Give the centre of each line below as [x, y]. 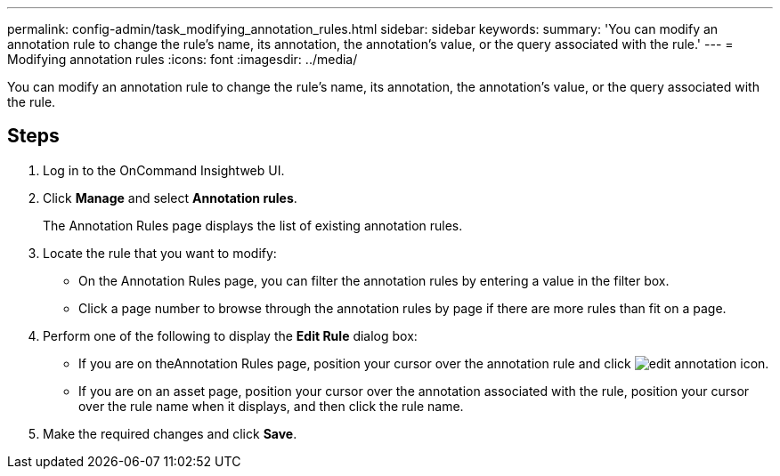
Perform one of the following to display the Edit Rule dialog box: [230, 335]
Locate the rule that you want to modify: [160, 253]
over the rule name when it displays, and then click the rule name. [271, 406]
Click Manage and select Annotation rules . [170, 198]
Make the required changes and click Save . [170, 433]
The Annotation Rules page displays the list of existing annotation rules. [253, 225]
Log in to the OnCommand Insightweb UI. [164, 170]
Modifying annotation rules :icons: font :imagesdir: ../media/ [183, 59]
